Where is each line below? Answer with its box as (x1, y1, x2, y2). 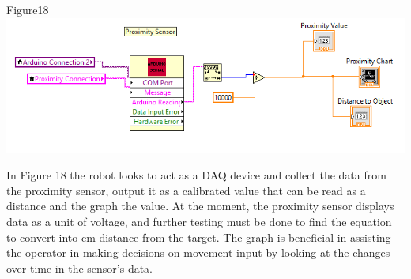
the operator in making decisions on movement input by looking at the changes (6, 244, 390, 261)
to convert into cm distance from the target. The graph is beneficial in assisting (6, 228, 391, 245)
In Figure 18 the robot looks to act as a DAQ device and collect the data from (6, 167, 386, 183)
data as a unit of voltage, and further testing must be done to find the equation (6, 213, 392, 230)
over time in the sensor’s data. (6, 259, 153, 276)
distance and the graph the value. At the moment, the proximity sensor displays (6, 198, 394, 214)
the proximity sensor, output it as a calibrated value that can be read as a (6, 182, 366, 198)
